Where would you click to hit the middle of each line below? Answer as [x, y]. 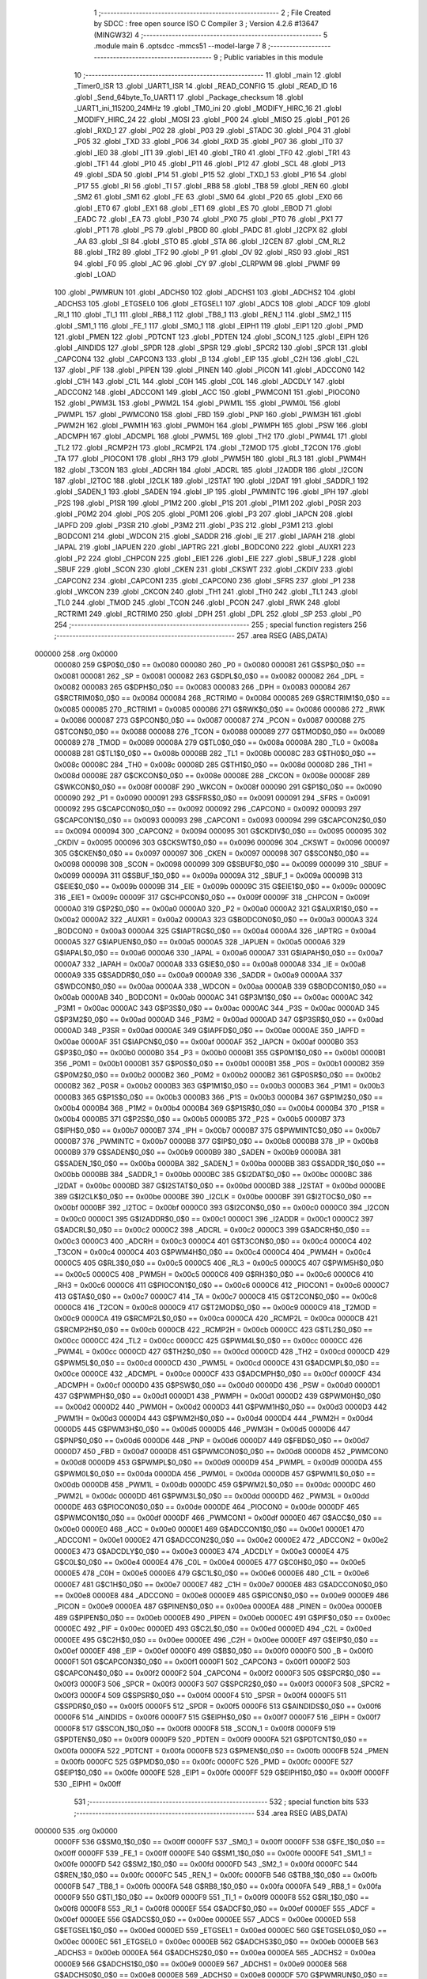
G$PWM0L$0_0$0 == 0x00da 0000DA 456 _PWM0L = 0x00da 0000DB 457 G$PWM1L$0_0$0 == [215, 1473]
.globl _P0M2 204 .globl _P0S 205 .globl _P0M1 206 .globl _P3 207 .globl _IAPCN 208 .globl [204, 514]
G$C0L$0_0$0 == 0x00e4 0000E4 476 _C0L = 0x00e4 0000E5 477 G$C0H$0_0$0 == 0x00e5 [210, 1562]
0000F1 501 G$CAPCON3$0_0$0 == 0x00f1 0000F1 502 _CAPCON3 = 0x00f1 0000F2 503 [202, 1662]
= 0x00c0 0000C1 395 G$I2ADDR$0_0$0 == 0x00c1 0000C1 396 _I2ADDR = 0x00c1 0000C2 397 [214, 1218]
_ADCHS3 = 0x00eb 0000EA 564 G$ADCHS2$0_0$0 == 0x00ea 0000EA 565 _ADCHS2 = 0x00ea [215, 1953]
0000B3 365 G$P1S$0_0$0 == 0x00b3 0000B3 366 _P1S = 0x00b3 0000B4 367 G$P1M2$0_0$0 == [219, 1097]
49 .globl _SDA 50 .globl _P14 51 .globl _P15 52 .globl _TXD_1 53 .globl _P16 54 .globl [210, 175]
